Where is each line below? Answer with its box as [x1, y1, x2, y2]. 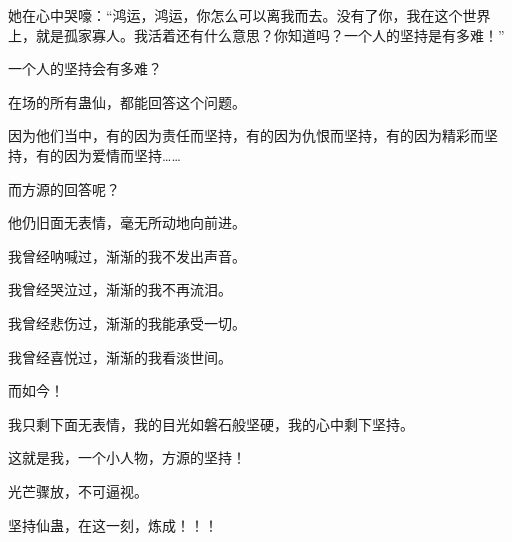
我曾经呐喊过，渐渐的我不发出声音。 [8, 245, 246, 266]
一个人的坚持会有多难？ [8, 58, 162, 79]
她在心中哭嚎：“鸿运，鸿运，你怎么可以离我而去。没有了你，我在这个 [8, 5, 463, 25]
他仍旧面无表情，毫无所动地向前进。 [8, 212, 246, 233]
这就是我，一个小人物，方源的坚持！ [8, 447, 246, 468]
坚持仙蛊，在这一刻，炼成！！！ [8, 514, 218, 535]
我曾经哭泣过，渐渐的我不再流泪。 [8, 279, 232, 300]
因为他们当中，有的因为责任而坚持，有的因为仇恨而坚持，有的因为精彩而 [8, 125, 484, 146]
